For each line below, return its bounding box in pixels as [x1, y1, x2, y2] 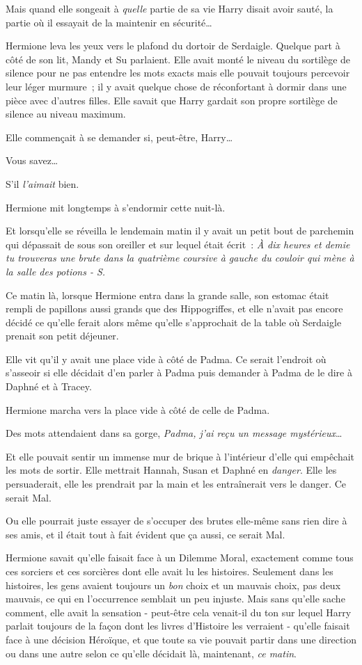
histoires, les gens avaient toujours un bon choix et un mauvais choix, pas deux [6, 577, 341, 592]
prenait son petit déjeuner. [6, 328, 119, 343]
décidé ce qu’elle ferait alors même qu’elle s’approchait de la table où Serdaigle [6, 314, 342, 329]
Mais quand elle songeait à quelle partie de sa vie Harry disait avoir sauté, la [6, 1, 333, 15]
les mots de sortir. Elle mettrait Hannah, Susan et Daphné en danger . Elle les [6, 463, 337, 477]
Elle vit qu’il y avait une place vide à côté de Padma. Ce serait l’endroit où [6, 351, 326, 366]
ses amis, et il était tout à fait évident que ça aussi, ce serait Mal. [6, 527, 285, 541]
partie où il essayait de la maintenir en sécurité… [6, 15, 212, 29]
